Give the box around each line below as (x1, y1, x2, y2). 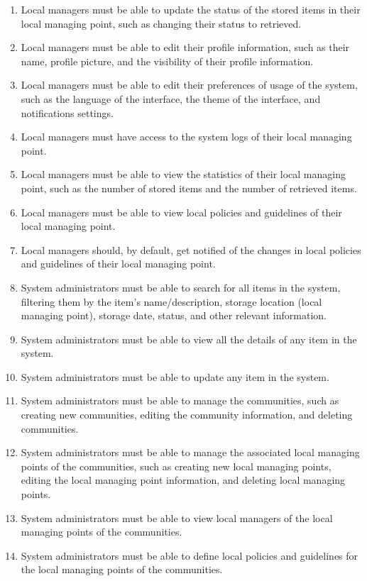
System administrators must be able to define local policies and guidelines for (21, 548, 358, 563)
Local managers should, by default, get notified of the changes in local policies (21, 242, 361, 257)
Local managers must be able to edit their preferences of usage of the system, (21, 77, 358, 92)
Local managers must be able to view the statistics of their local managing (21, 167, 346, 182)
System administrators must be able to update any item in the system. (21, 369, 329, 384)
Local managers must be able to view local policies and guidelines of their (21, 204, 342, 219)
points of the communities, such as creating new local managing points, (21, 458, 332, 473)
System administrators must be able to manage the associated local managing (21, 445, 360, 460)
